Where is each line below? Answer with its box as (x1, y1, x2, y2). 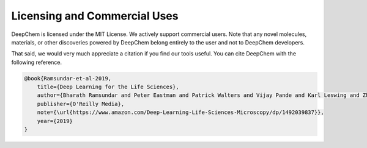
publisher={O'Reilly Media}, (37, 100, 125, 107)
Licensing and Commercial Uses (11, 9, 179, 23)
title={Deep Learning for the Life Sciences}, (37, 83, 180, 91)
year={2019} (37, 118, 73, 124)
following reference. (11, 58, 62, 66)
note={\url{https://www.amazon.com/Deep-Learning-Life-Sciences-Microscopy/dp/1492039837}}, (37, 109, 324, 116)
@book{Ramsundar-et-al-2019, (24, 75, 112, 82)
